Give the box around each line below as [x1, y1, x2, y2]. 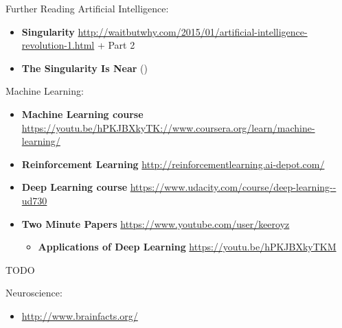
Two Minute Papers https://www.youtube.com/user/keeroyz [21, 216, 290, 231]
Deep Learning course [21, 180, 128, 194]
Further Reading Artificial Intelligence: [5, 1, 169, 15]
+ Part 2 [97, 38, 135, 52]
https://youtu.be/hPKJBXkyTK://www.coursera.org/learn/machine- [21, 120, 315, 134]
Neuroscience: [5, 285, 62, 300]
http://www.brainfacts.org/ [21, 308, 138, 323]
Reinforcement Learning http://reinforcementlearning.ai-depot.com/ [21, 156, 325, 171]
